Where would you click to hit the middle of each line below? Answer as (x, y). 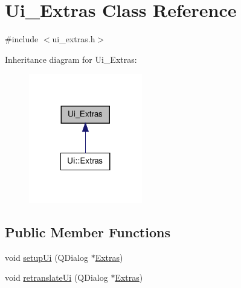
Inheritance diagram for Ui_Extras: (71, 59)
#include (22, 39)
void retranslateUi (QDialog (56, 277)
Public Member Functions (88, 232)
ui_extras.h (74, 39)
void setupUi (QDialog (47, 257)
